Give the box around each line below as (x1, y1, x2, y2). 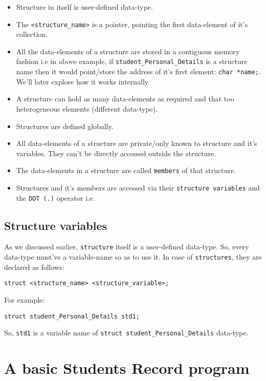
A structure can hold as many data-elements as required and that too (16, 93, 234, 104)
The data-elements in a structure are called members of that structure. (16, 165, 236, 176)
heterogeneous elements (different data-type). (16, 103, 158, 114)
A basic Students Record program (4, 357, 250, 378)
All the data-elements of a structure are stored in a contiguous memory (16, 46, 240, 56)
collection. (16, 29, 48, 39)
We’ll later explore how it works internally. (16, 76, 150, 87)
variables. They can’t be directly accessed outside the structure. (16, 147, 216, 158)
